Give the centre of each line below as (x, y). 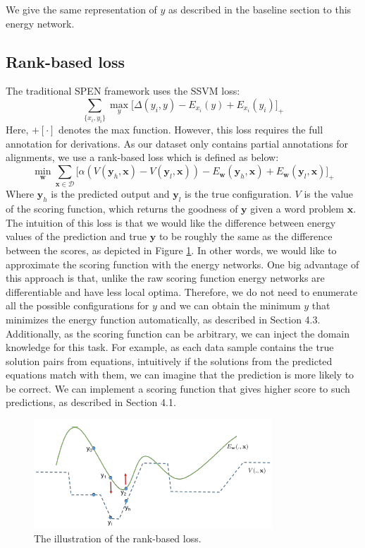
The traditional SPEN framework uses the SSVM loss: (123, 91)
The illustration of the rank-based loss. (118, 538)
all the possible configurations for (78, 305)
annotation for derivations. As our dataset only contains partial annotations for (177, 143)
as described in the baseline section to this (260, 9)
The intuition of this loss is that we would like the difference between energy (171, 222)
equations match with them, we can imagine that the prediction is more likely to (180, 375)
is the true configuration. (238, 194)
